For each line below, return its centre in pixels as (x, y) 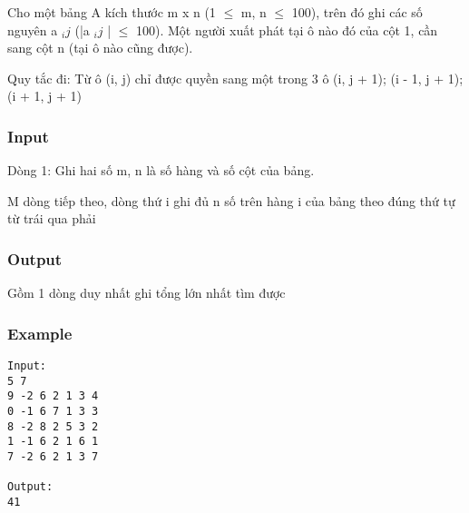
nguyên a (33, 30)
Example (40, 333)
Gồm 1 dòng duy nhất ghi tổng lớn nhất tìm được (147, 293)
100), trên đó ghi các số (357, 12)
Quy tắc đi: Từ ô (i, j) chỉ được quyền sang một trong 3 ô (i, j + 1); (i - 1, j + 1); (235, 78)
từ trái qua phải (52, 218)
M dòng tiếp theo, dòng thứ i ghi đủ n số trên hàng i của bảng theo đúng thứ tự (231, 200)
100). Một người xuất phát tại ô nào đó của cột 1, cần (287, 30)
